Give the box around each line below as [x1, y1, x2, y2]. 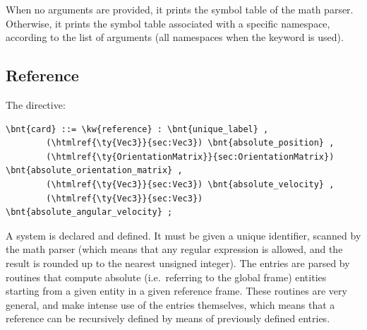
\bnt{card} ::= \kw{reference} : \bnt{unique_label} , [6, 124, 269, 134]
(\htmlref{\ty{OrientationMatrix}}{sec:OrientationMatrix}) [46, 151, 335, 162]
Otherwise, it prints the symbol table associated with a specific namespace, [6, 16, 330, 30]
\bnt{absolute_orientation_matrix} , [6, 165, 183, 176]
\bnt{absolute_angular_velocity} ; [6, 207, 173, 218]
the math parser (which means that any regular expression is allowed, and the [6, 242, 343, 257]
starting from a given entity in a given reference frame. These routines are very [6, 283, 347, 298]
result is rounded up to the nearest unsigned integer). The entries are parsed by [6, 255, 350, 270]
